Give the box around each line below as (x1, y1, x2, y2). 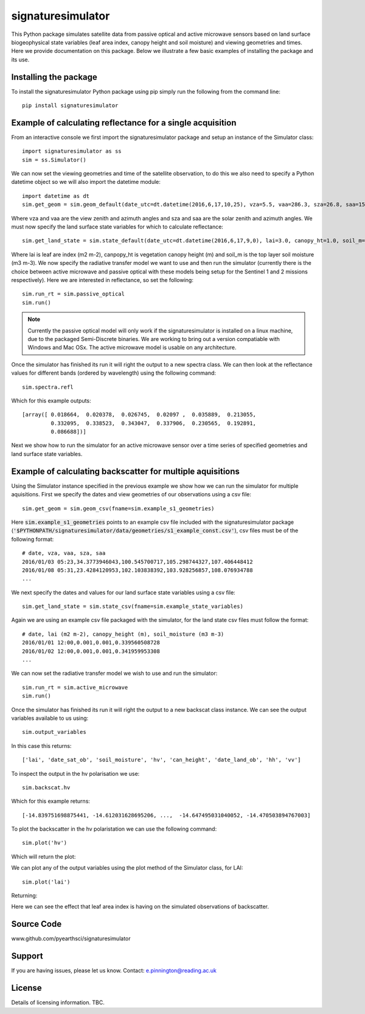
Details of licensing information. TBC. (11, 999, 105, 1006)
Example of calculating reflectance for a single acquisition (11, 118, 237, 128)
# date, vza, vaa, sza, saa (22, 550, 106, 557)
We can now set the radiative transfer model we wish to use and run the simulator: (11, 670, 218, 677)
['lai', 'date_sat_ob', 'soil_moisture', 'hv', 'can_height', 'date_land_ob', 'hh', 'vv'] (22, 756, 301, 764)
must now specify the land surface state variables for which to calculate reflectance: (11, 223, 223, 231)
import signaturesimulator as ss (22, 148, 122, 155)
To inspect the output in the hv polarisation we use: (11, 770, 140, 777)
